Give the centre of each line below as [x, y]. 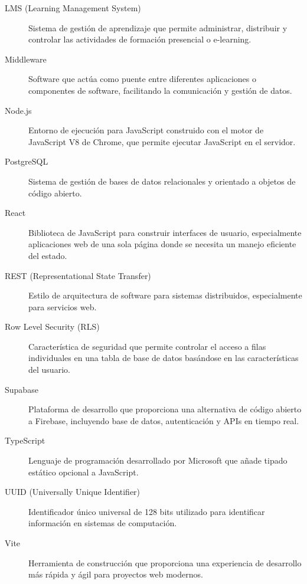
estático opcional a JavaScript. [84, 472]
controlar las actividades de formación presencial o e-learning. [140, 39]
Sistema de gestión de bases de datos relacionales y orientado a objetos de [162, 181]
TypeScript [25, 440]
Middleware [26, 59]
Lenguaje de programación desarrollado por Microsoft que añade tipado [158, 460]
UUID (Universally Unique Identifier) [73, 492]
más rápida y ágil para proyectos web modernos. [116, 574]
